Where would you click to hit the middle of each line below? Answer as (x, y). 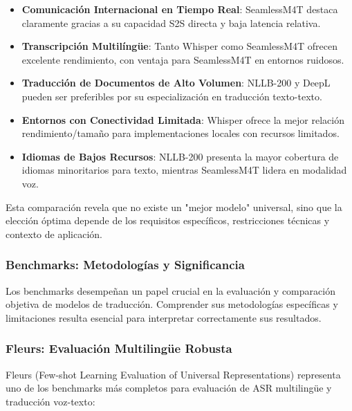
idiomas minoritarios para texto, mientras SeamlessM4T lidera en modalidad (184, 170)
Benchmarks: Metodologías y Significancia (125, 265)
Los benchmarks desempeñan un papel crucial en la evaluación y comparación (170, 290)
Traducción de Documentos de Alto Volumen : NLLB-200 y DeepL (176, 83)
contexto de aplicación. (54, 234)
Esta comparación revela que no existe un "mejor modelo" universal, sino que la (174, 207)
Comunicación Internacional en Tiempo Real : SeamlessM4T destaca (180, 9)
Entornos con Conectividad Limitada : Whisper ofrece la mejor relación (183, 119)
